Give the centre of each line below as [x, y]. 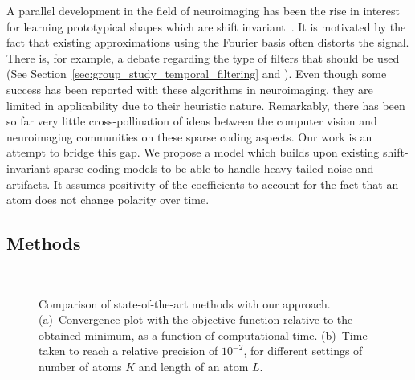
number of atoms [80, 366]
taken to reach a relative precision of [128, 351]
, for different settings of [303, 351]
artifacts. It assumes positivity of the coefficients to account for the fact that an [203, 184]
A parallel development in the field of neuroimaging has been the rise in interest [203, 10]
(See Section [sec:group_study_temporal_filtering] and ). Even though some [197, 74]
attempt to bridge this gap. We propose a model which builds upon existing [193, 152]
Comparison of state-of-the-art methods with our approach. [185, 303]
